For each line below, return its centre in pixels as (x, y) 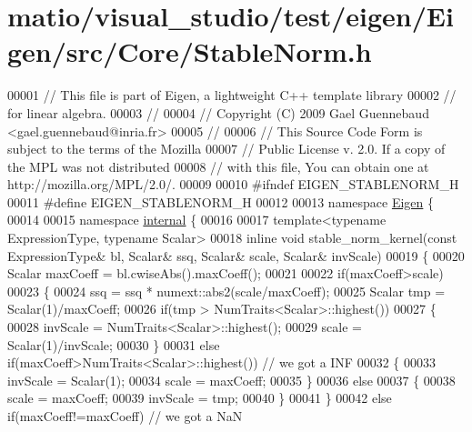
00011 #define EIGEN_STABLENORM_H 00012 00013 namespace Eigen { (221, 201)
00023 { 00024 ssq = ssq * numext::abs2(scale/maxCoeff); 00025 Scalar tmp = (226, 291)
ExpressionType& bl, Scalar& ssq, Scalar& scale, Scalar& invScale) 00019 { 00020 (236, 255)
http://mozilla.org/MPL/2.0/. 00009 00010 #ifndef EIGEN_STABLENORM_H (233, 184)
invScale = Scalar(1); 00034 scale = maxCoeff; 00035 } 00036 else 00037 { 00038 (231, 380)
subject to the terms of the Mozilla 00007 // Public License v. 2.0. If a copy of (226, 149)
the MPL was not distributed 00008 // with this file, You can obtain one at (218, 166)
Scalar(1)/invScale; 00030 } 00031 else (114, 344)
